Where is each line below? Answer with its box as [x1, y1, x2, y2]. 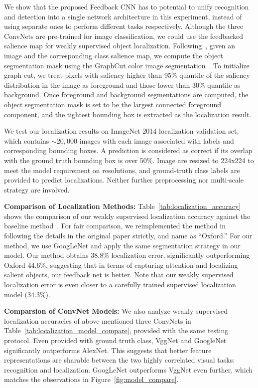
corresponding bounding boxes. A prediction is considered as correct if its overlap [4, 145, 253, 156]
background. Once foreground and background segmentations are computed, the [4, 89, 249, 100]
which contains [4, 135, 49, 146]
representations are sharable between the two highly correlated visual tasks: [4, 355, 235, 365]
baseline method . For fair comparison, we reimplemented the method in [4, 220, 226, 231]
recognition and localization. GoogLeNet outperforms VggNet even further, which [4, 364, 253, 375]
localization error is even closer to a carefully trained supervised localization [4, 279, 236, 290]
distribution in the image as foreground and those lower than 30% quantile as [4, 79, 241, 90]
